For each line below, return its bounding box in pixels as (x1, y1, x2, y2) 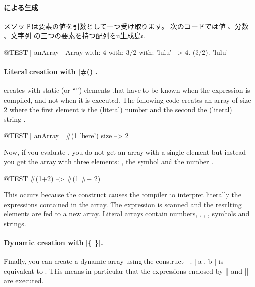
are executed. (4, 275, 44, 286)
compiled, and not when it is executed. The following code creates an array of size (4, 94, 251, 104)
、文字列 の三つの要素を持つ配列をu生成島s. (4, 30, 145, 41)
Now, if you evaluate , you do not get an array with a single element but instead (4, 147, 246, 157)
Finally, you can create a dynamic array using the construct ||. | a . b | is (4, 256, 224, 266)
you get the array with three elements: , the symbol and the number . (4, 156, 214, 166)
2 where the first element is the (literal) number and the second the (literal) (4, 104, 232, 114)
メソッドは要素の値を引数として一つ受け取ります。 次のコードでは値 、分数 (4, 21, 249, 31)
